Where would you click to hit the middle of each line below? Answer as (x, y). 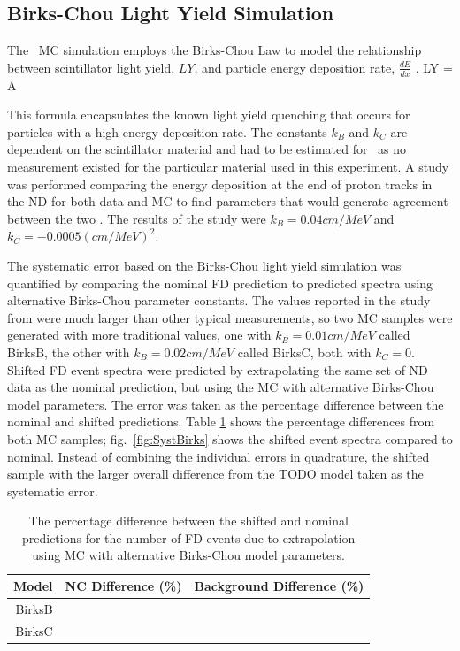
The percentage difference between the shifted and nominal (188, 521)
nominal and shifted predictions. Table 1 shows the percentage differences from (221, 421)
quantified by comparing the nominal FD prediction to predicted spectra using (220, 283)
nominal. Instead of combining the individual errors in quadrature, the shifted (218, 456)
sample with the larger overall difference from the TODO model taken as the (215, 474)
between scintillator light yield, (91, 67)
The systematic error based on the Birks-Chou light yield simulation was (204, 265)
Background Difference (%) (279, 586)
